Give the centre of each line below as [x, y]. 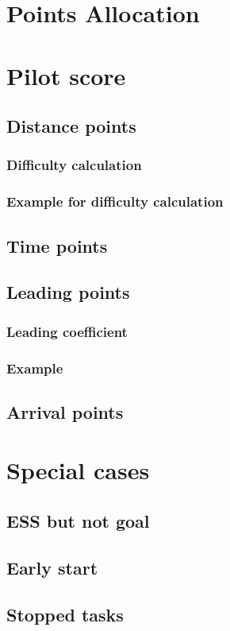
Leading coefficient [67, 331]
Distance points [71, 126]
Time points [57, 245]
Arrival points [65, 411]
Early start [52, 567]
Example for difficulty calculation [115, 201]
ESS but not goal [78, 521]
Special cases [78, 470]
